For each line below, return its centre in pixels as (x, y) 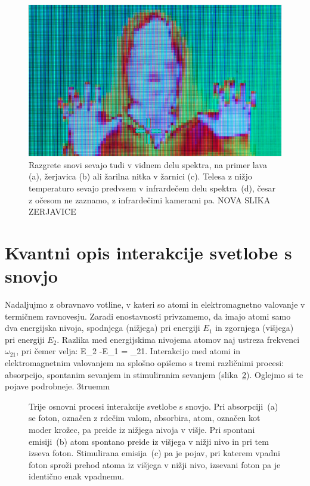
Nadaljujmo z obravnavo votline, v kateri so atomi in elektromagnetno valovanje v (155, 304)
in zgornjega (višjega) (255, 328)
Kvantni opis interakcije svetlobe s (148, 252)
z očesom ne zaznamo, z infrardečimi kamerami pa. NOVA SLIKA (150, 199)
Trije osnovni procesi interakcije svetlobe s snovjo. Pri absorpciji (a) (154, 406)
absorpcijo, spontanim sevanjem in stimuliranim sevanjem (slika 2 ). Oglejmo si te (154, 374)
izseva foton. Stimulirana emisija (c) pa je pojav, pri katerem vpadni (154, 453)
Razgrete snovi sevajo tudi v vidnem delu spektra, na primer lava (148, 164)
